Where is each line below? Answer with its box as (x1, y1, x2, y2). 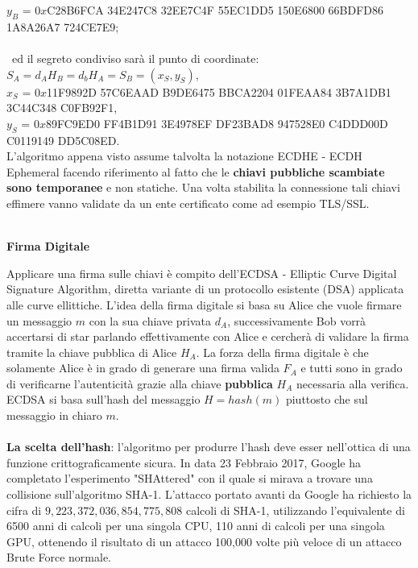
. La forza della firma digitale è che (196, 343, 369, 360)
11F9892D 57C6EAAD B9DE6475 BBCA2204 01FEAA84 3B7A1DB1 (47, 83, 391, 100)
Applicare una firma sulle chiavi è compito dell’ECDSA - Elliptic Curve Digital (6, 264, 397, 281)
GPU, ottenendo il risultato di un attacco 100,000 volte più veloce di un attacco (6, 533, 402, 549)
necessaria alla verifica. (296, 375, 409, 392)
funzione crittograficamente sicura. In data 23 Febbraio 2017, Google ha (6, 454, 361, 471)
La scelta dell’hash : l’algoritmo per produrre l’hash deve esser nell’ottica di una (6, 438, 411, 455)
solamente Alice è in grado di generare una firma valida (6, 359, 279, 376)
